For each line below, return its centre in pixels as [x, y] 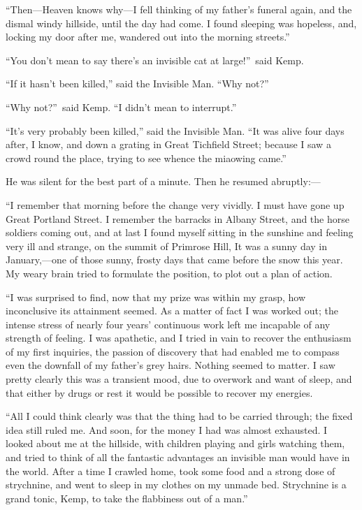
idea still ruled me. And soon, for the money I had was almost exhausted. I [167, 429]
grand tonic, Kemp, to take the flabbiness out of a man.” [127, 498]
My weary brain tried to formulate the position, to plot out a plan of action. [169, 273]
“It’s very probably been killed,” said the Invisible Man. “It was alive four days [175, 130]
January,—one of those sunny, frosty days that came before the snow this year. [174, 260]
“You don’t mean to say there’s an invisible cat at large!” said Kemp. [155, 60]
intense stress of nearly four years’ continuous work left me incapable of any [168, 324]
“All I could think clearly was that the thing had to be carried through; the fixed [179, 416]
